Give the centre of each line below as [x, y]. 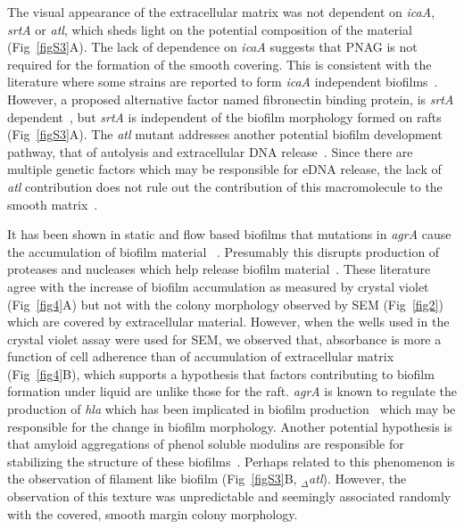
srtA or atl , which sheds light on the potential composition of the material [210, 29]
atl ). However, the [358, 479]
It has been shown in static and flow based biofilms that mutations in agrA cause [229, 234]
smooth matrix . [53, 204]
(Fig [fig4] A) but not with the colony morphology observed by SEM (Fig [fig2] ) [225, 304]
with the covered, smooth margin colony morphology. [153, 513]
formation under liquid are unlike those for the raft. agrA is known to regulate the [232, 391]
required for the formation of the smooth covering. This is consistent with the [220, 64]
